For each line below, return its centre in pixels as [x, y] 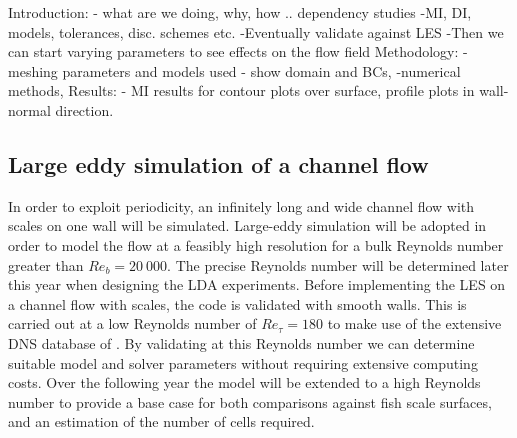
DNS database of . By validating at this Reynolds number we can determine [241, 342]
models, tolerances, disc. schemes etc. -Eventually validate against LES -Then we [256, 31]
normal [29, 109]
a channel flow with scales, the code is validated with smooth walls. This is [237, 303]
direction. [84, 109]
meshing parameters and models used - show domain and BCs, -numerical [234, 70]
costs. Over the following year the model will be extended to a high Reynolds [244, 382]
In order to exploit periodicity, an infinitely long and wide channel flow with [241, 205]
